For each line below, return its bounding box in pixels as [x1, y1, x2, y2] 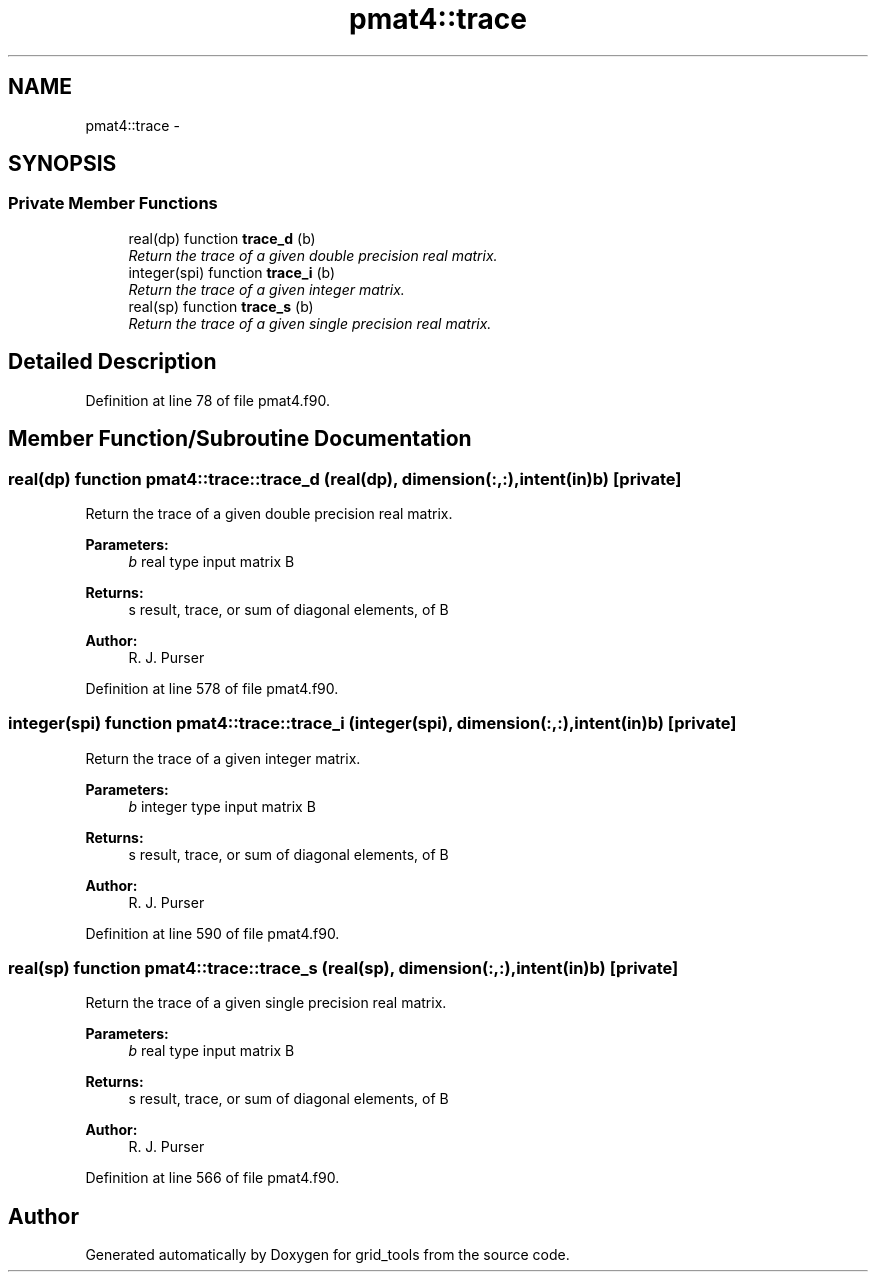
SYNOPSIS [8, 151, 117, 177]
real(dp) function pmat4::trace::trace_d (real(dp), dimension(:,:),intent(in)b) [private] [8, 468, 682, 489]
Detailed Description [8, 349, 217, 375]
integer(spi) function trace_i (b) [128, 263, 336, 281]
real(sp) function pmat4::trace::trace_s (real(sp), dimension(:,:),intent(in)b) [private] [8, 958, 679, 978]
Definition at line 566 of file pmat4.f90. [85, 1169, 340, 1187]
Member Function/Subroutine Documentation [8, 426, 472, 452]
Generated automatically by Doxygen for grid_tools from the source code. [85, 1246, 570, 1264]
